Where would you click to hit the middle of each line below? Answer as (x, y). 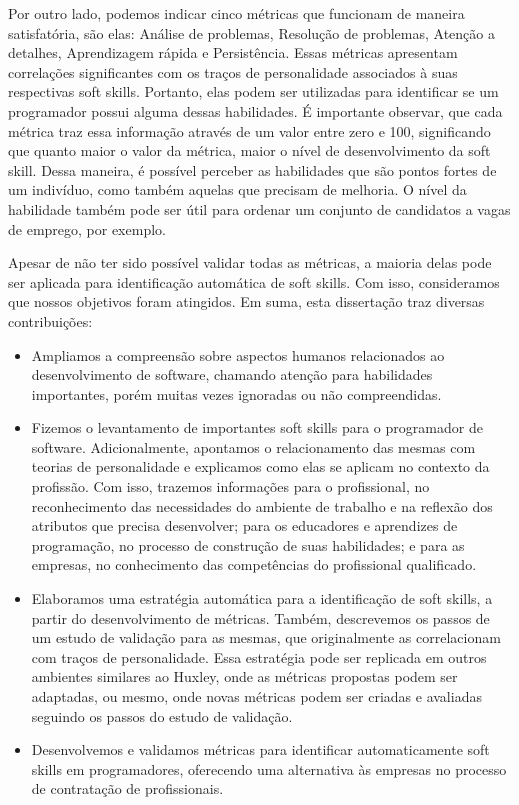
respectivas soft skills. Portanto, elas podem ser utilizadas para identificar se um (253, 91)
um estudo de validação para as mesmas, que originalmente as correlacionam (266, 637)
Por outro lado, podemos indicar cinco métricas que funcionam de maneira (236, 13)
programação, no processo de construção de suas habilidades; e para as (248, 544)
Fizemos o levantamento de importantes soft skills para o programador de (257, 427)
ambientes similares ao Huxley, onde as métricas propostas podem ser (244, 676)
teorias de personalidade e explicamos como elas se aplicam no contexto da (260, 466)
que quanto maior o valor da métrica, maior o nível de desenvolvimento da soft (249, 150)
